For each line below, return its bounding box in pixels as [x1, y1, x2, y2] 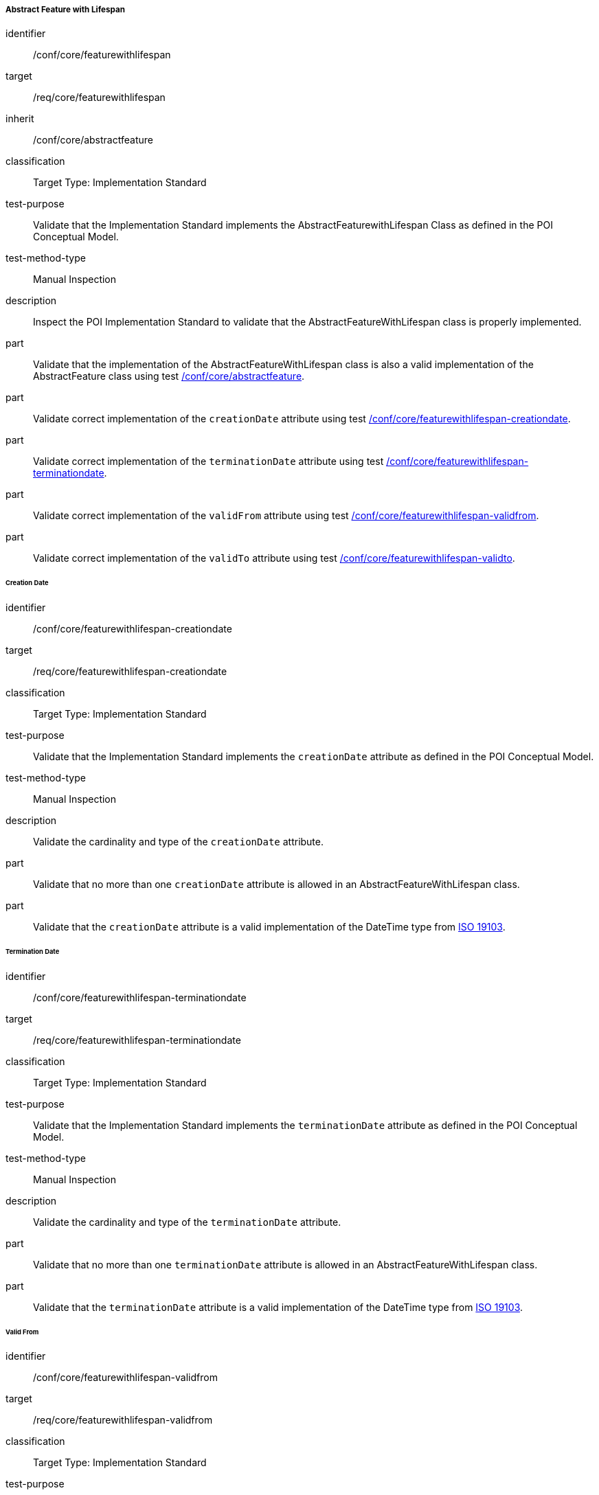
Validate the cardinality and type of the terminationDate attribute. [33, 1216, 341, 1228]
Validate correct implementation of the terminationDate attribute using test [33, 455, 384, 468]
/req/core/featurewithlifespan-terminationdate [33, 1034, 241, 1046]
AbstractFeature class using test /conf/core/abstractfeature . [33, 370, 305, 383]
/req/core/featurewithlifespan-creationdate [33, 665, 227, 678]
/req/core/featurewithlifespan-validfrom [33, 1414, 213, 1426]
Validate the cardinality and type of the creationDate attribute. [33, 836, 324, 848]
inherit [5, 113, 34, 125]
